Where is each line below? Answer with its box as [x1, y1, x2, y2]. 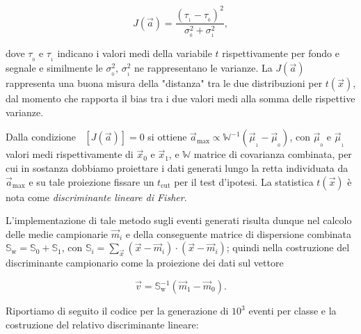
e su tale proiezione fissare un [29, 174, 154, 189]
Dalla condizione [6, 129, 76, 144]
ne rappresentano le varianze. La [134, 61, 273, 75]
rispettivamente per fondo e [222, 46, 339, 61]
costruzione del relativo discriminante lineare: [6, 317, 199, 331]
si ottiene [147, 129, 187, 144]
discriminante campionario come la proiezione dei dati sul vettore [6, 255, 284, 270]
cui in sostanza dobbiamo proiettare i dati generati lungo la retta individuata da [6, 161, 348, 175]
